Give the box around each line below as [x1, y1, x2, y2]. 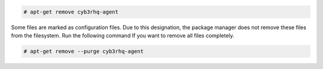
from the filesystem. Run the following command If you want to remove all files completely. [11, 32, 234, 39]
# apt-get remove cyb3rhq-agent [23, 8, 119, 15]
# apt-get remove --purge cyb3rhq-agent [23, 48, 144, 55]
